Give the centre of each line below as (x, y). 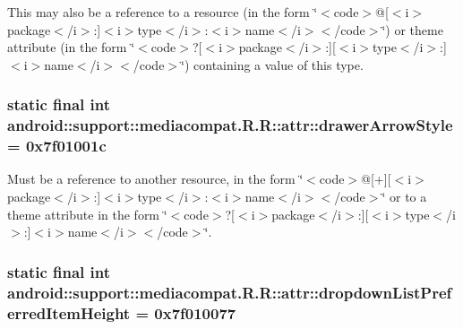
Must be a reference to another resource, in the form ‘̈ (155, 179)
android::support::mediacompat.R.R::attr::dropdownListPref (230, 292)
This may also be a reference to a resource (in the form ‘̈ (163, 12)
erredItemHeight (69, 312)
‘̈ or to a (404, 197)
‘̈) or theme (412, 29)
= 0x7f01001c (57, 146)
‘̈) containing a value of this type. (272, 64)
